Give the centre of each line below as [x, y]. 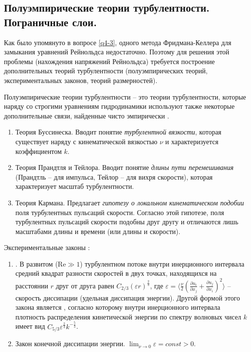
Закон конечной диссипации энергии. [70, 344]
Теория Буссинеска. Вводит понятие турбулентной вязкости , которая [118, 132]
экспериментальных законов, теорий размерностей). [81, 80]
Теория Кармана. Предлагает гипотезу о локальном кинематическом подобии [130, 202]
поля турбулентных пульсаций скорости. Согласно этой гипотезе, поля [120, 212]
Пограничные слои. [50, 22]
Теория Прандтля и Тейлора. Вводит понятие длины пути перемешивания [125, 167]
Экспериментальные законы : [47, 247]
